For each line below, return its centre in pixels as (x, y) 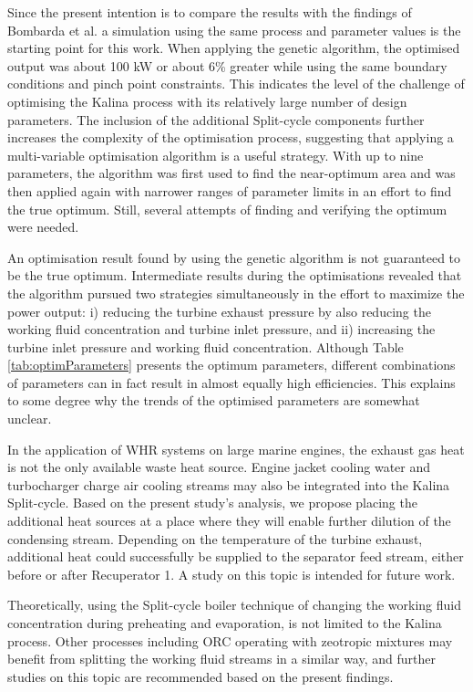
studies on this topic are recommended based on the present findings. (201, 676)
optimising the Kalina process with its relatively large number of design (207, 101)
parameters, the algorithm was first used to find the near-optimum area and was (231, 173)
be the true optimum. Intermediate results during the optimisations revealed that (235, 275)
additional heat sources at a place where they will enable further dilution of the (229, 521)
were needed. (43, 227)
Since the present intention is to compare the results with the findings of (210, 12)
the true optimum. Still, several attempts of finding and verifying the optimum (227, 209)
